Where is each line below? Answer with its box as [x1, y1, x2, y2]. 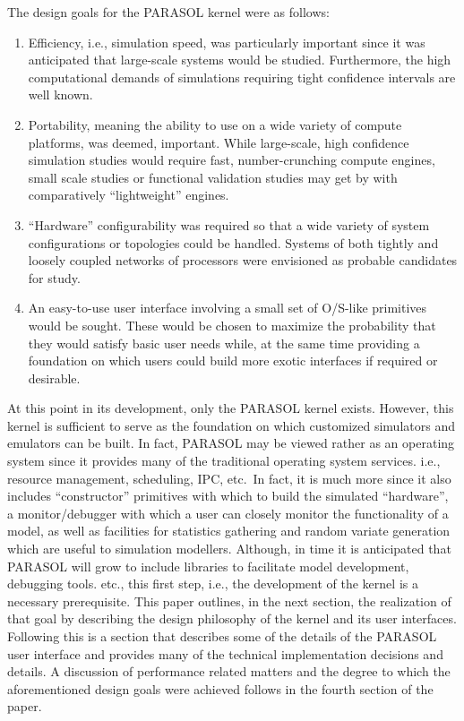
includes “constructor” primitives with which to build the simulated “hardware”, [7, 486, 449, 505]
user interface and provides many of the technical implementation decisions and [7, 644, 443, 663]
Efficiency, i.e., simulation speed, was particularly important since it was [28, 32, 425, 51]
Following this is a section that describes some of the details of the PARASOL [7, 627, 437, 645]
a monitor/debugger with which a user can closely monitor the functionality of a [7, 503, 449, 522]
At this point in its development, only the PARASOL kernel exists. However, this [7, 399, 454, 417]
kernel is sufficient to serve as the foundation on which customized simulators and [7, 416, 455, 434]
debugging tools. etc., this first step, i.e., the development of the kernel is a [7, 574, 418, 593]
